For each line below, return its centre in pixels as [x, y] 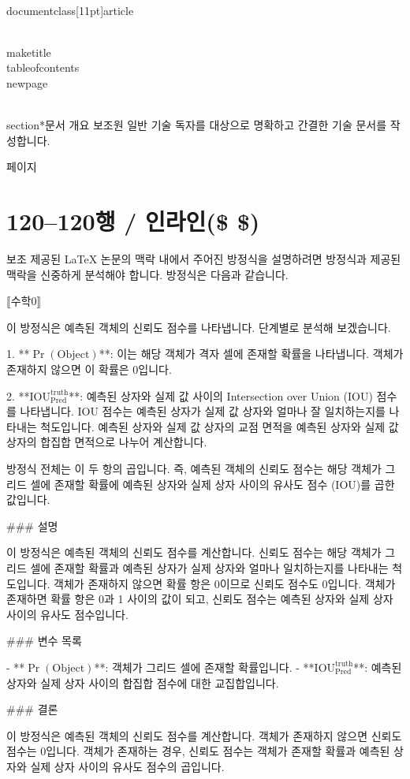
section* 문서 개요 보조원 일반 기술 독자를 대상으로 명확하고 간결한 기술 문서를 [197, 125]
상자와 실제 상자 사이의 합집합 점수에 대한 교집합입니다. [143, 682]
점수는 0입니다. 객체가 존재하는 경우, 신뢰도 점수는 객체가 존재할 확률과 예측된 [198, 751]
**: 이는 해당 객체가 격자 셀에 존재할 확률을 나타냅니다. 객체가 [251, 354]
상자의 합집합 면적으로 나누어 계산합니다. [107, 442]
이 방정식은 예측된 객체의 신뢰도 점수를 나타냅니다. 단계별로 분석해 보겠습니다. [199, 327]
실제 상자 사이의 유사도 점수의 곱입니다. [127, 766]
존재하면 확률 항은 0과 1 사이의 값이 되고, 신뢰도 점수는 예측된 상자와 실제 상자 [200, 599]
